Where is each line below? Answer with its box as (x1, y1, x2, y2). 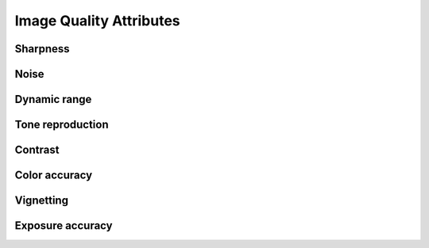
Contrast (14, 143, 60, 157)
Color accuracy (14, 169, 93, 182)
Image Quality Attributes (14, 12, 180, 29)
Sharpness (14, 42, 71, 55)
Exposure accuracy (14, 219, 113, 233)
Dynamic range (14, 93, 92, 106)
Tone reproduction (14, 118, 109, 132)
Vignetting (14, 194, 69, 208)
